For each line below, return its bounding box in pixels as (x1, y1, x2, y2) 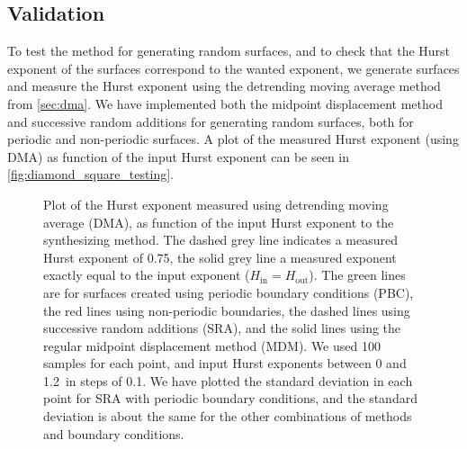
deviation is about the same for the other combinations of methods (43, 407, 412, 426)
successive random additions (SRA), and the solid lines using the (43, 319, 401, 337)
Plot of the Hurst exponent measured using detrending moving (43, 194, 389, 213)
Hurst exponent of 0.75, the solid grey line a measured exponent (43, 247, 397, 266)
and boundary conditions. (43, 424, 184, 443)
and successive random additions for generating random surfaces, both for (7, 112, 414, 130)
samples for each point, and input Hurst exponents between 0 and (43, 354, 407, 373)
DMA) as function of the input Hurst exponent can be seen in (7, 147, 350, 166)
